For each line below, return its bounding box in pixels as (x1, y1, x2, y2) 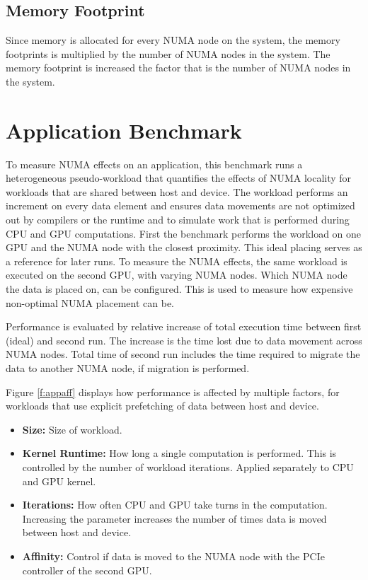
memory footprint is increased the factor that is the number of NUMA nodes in (6, 60, 351, 75)
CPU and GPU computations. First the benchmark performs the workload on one (6, 226, 362, 240)
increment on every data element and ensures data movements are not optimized (6, 198, 355, 213)
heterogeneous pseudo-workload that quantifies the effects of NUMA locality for (6, 170, 352, 185)
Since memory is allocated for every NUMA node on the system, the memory (6, 33, 340, 47)
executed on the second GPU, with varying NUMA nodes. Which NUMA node (6, 267, 347, 282)
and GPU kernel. (22, 473, 96, 488)
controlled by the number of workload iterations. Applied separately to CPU (22, 459, 354, 474)
